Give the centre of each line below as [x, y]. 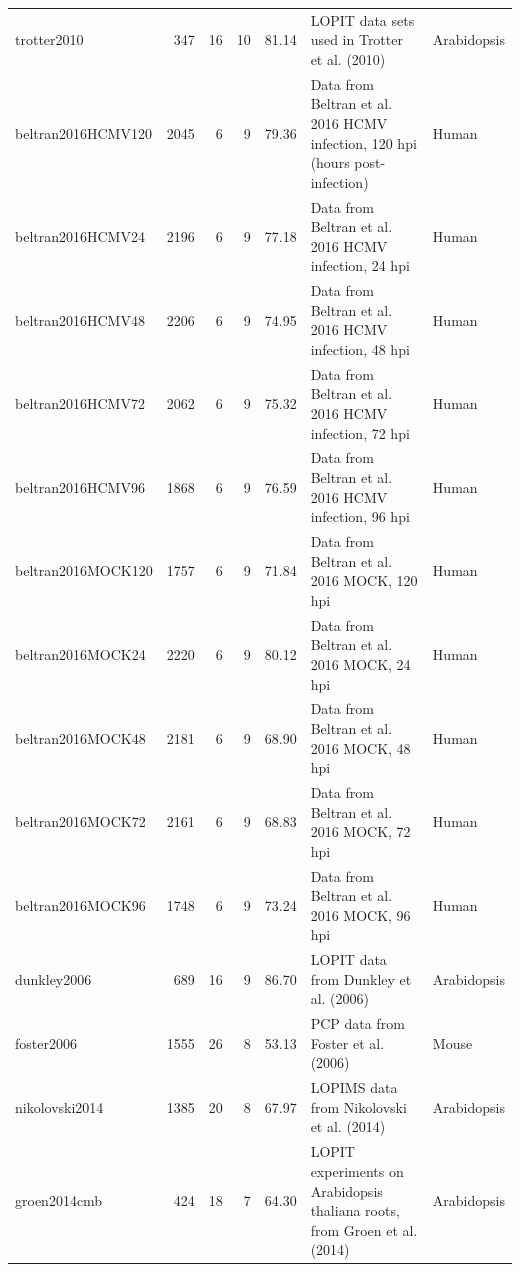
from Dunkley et [361, 978]
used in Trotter [356, 39]
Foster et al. [347, 1042]
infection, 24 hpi [360, 265]
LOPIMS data [354, 1087]
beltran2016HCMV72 [80, 403]
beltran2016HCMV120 [83, 132]
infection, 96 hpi [360, 516]
